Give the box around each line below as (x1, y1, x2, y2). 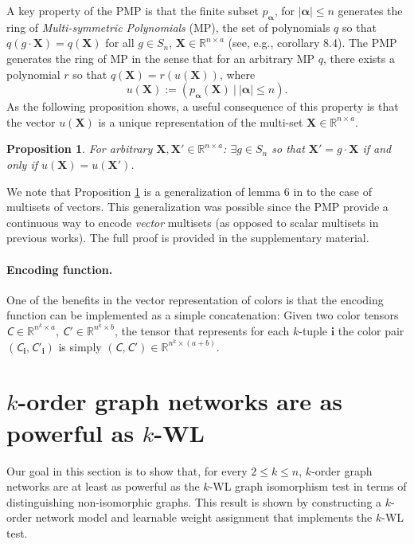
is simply (58, 338, 102, 354)
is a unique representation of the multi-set (98, 113, 303, 130)
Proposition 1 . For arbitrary (6, 140, 153, 157)
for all (105, 34, 135, 51)
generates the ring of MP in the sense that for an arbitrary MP (6, 49, 315, 66)
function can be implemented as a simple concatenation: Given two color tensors (6, 307, 399, 323)
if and (362, 140, 392, 157)
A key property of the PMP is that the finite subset (6, 2, 259, 18)
